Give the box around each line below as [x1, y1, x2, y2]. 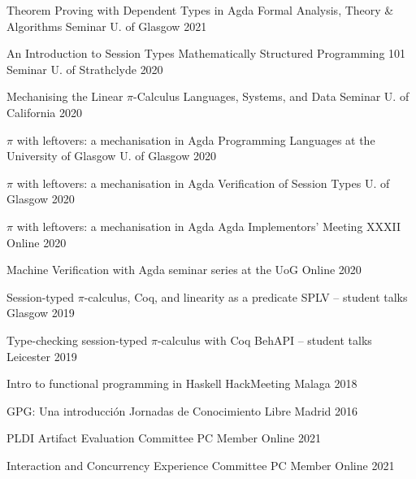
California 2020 [6, 103, 83, 120]
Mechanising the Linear [6, 88, 123, 105]
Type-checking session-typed [6, 331, 148, 348]
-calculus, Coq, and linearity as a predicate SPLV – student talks [84, 288, 408, 305]
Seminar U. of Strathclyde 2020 [6, 60, 163, 77]
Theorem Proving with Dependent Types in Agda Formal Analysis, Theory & [6, 2, 394, 18]
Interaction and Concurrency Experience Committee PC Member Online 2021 [6, 456, 395, 473]
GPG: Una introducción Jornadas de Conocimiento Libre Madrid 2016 [6, 402, 358, 419]
